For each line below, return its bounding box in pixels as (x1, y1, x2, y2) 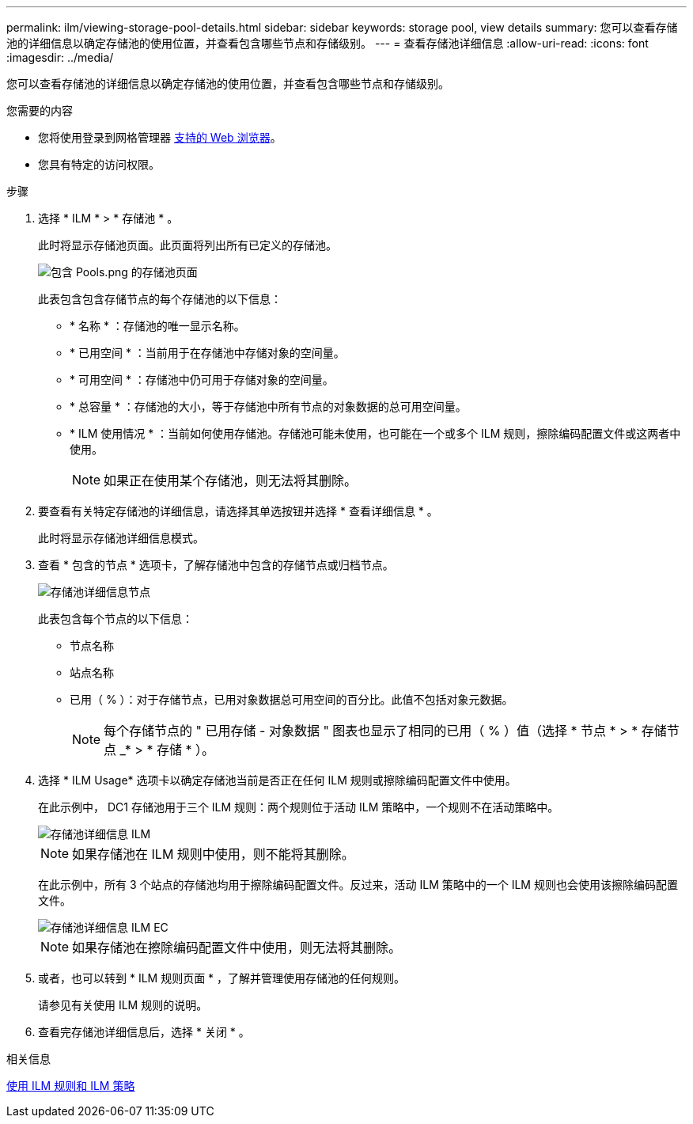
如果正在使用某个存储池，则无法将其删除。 (104, 473, 358, 488)
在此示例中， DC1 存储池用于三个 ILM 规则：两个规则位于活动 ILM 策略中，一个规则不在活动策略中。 (38, 800, 559, 814)
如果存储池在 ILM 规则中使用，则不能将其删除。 (72, 846, 354, 862)
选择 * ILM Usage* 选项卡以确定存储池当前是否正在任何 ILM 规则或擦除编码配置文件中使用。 (38, 773, 517, 787)
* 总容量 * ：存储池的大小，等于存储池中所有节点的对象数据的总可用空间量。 (70, 400, 467, 413)
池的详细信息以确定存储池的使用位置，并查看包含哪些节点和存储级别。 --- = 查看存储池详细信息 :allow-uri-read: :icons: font (6, 36, 649, 50)
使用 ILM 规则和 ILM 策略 (6, 1079, 135, 1092)
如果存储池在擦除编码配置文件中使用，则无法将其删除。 (72, 940, 402, 955)
